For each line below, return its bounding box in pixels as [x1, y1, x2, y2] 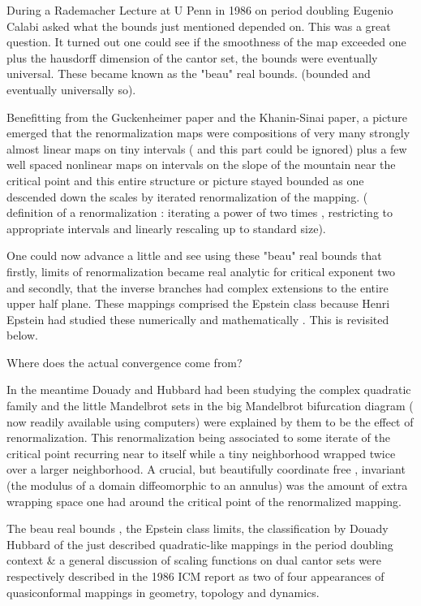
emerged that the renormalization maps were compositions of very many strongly [6, 124, 410, 141]
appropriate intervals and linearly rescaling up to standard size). [6, 219, 326, 236]
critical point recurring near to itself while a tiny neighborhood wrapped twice [6, 444, 396, 461]
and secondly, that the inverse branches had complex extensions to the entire [6, 279, 389, 296]
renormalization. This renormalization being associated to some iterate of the [6, 429, 390, 446]
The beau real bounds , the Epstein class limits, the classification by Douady [6, 520, 389, 537]
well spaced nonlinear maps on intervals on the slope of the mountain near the [6, 156, 396, 173]
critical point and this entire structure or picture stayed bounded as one [6, 171, 364, 188]
